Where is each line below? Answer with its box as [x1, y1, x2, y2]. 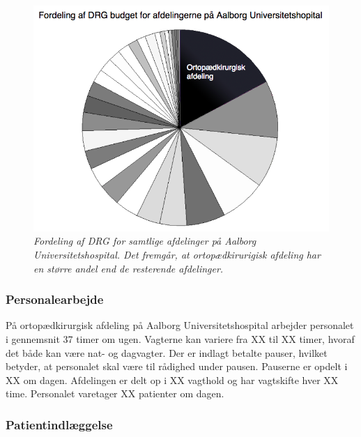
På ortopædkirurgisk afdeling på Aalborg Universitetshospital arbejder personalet [6, 318, 354, 332]
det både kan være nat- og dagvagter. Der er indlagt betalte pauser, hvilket [6, 345, 328, 360]
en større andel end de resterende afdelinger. [33, 261, 224, 275]
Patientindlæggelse [6, 415, 113, 433]
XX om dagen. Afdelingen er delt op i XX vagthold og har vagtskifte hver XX [6, 372, 339, 387]
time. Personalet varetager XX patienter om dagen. [6, 386, 224, 401]
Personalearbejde [6, 291, 104, 308]
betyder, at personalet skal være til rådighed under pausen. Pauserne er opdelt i [6, 359, 348, 374]
